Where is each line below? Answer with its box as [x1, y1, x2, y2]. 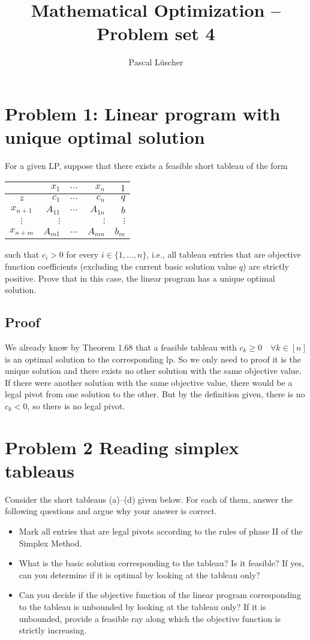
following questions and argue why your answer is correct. [5, 505, 217, 517]
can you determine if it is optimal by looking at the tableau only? [19, 568, 260, 581]
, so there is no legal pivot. [27, 399, 125, 412]
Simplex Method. [19, 536, 82, 549]
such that [5, 248, 40, 261]
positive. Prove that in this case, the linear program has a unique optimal [5, 271, 275, 284]
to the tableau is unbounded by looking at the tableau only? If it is [19, 600, 266, 613]
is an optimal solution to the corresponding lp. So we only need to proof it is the [5, 352, 301, 365]
